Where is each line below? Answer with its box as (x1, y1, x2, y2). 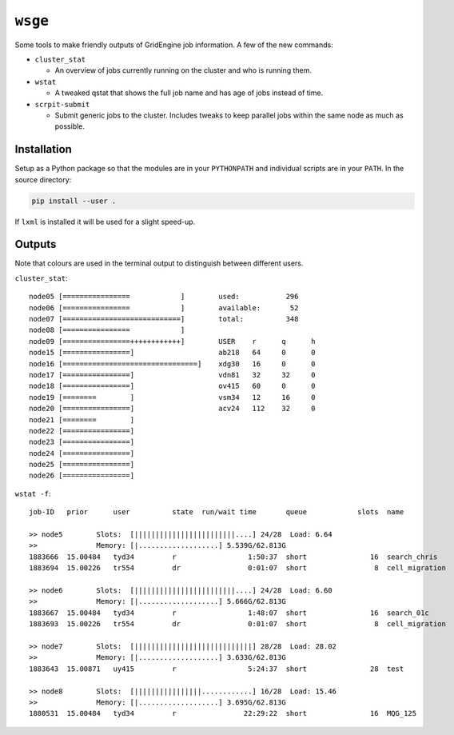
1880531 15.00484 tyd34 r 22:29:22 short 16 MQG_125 (29, 709, 417, 718)
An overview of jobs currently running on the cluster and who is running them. (54, 66, 312, 75)
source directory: (14, 174, 72, 184)
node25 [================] (29, 460, 135, 469)
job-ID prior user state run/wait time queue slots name (29, 508, 404, 517)
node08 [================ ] (29, 326, 185, 335)
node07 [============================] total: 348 (29, 314, 299, 324)
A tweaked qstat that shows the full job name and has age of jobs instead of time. (54, 88, 324, 98)
